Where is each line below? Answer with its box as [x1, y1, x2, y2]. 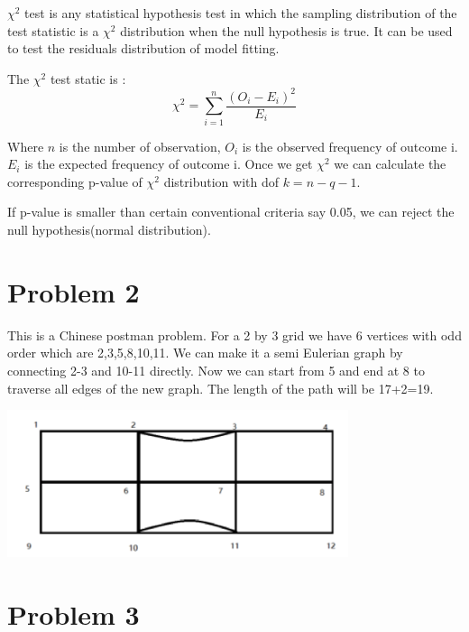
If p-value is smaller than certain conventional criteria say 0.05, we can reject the [7, 202, 455, 221]
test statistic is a [7, 21, 99, 40]
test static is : [50, 69, 126, 88]
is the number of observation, [59, 136, 221, 155]
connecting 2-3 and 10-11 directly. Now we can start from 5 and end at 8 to [7, 360, 425, 379]
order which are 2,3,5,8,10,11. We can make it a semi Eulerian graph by [7, 343, 403, 362]
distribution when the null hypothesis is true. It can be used [120, 21, 453, 40]
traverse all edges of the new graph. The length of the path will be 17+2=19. [7, 378, 434, 397]
